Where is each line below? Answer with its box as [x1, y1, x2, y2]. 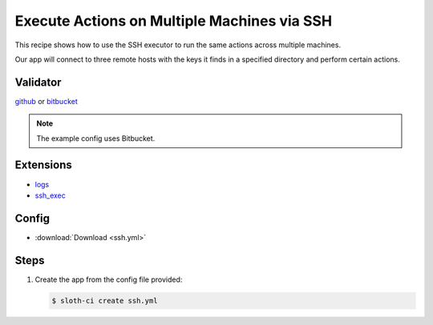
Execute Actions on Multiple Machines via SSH [14, 12, 333, 30]
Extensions [14, 158, 72, 172]
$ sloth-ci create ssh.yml [51, 296, 158, 305]
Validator [14, 75, 62, 89]
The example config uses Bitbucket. [36, 133, 156, 143]
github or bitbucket [14, 96, 78, 106]
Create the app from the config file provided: [34, 275, 183, 284]
